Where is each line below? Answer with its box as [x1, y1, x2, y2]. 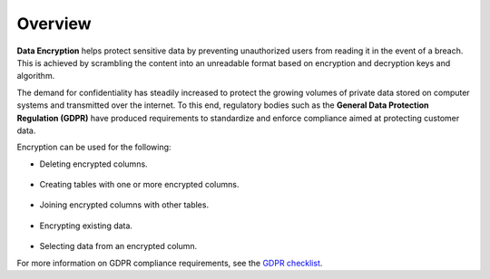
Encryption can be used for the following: [16, 141, 171, 153]
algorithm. [16, 71, 55, 82]
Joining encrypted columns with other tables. [39, 199, 209, 210]
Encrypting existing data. [39, 220, 133, 231]
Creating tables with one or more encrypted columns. [39, 179, 240, 190]
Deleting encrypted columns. [39, 159, 149, 169]
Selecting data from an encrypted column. [39, 241, 198, 252]
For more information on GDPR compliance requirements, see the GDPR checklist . [16, 257, 323, 268]
